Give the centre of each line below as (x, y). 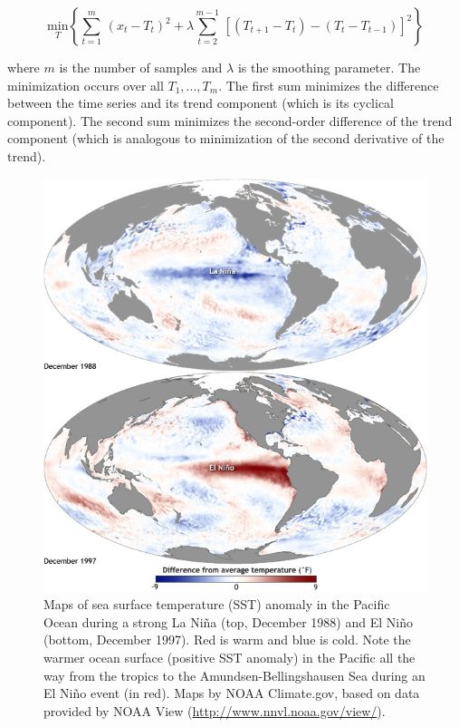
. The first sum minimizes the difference (329, 85)
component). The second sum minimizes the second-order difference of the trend (230, 120)
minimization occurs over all (86, 85)
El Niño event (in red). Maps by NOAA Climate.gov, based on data (232, 693)
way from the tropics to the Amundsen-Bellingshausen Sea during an (234, 675)
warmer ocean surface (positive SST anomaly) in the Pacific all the (229, 657)
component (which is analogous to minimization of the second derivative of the (226, 138)
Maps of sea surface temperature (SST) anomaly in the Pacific (217, 604)
